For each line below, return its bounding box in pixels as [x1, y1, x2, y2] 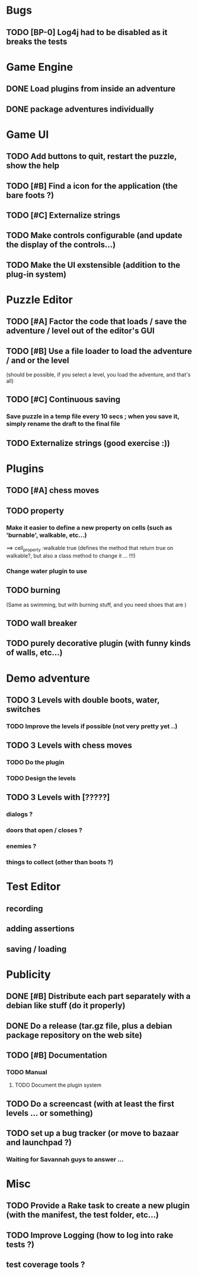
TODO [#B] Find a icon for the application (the [6, 181, 178, 191]
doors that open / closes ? [6, 826, 83, 834]
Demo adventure [6, 672, 90, 685]
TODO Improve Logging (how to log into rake [6, 1230, 174, 1240]
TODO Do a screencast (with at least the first [6, 1099, 175, 1109]
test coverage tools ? [6, 1260, 85, 1270]
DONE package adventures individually [6, 104, 154, 114]
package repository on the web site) [6, 1030, 142, 1040]
